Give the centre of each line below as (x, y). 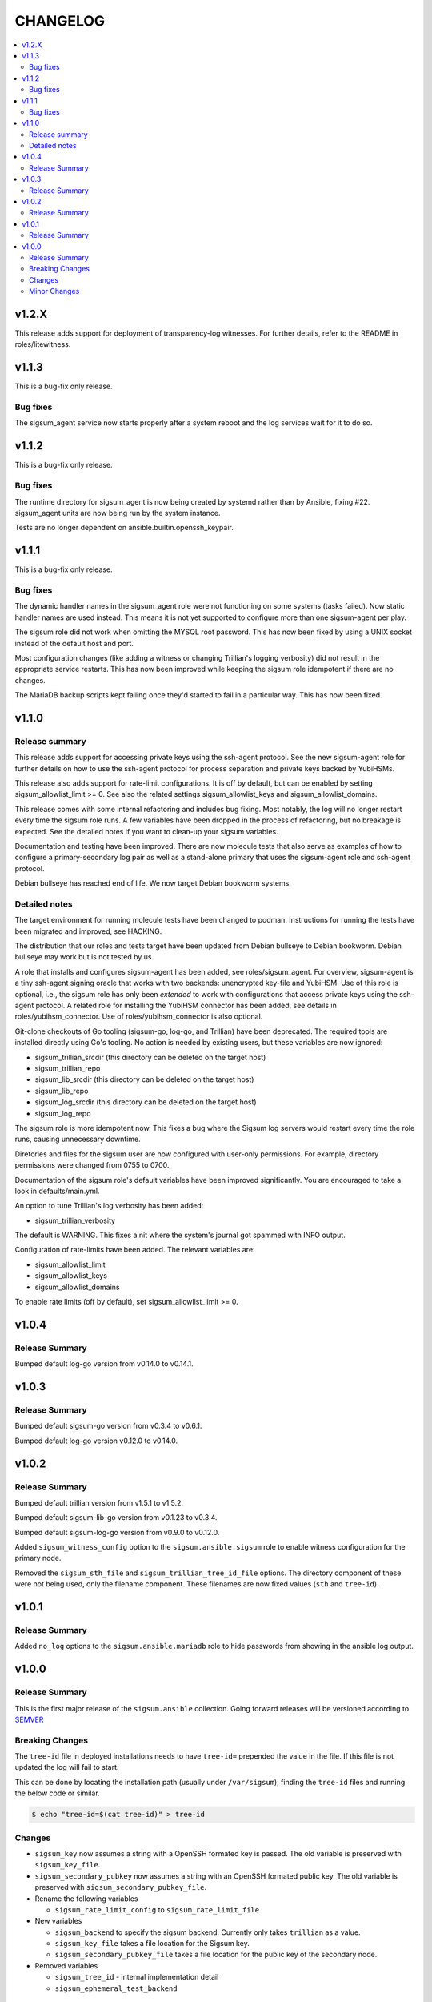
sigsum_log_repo (63, 1113)
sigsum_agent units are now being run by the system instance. (118, 513)
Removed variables (66, 1965)
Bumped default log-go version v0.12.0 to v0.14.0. (96, 1441)
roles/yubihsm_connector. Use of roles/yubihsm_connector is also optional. (139, 1016)
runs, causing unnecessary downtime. (78, 1139)
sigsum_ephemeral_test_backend (116, 1988)
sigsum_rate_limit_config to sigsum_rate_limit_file (157, 1909)
